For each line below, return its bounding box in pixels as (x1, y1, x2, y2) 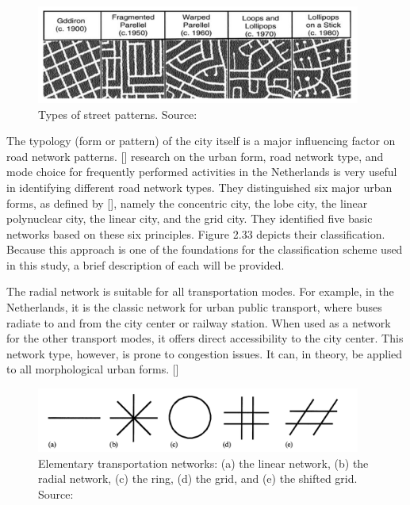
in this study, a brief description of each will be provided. (6, 256, 285, 273)
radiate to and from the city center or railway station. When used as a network (6, 314, 391, 331)
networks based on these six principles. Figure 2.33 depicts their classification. (6, 225, 385, 242)
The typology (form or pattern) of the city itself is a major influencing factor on (6, 132, 396, 149)
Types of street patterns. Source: (38, 105, 197, 122)
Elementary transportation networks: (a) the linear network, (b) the (38, 454, 369, 471)
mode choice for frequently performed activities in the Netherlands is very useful (6, 163, 397, 180)
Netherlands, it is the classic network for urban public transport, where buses (6, 299, 382, 316)
